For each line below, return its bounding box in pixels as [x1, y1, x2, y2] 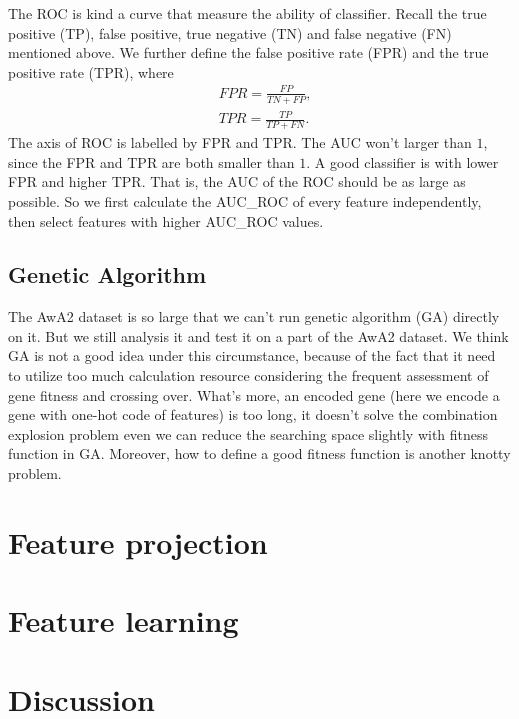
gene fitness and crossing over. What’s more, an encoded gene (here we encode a [8, 384, 500, 405]
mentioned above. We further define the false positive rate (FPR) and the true [8, 42, 489, 63]
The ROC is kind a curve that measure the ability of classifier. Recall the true [8, 3, 487, 23]
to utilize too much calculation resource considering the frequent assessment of [8, 365, 489, 386]
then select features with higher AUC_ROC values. [8, 210, 324, 231]
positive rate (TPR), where [8, 61, 174, 82]
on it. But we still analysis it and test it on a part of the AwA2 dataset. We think [8, 325, 509, 346]
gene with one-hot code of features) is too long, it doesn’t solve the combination [8, 404, 498, 425]
